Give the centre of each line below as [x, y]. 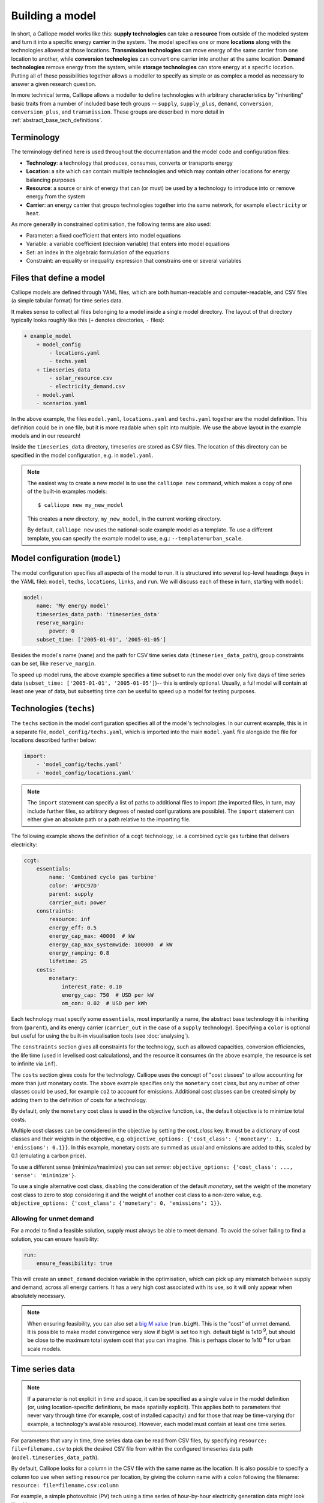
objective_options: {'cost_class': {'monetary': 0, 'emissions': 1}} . [116, 1203]
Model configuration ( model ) [66, 558]
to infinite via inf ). [34, 1064]
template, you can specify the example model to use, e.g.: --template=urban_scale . [135, 538]
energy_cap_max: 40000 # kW [92, 936]
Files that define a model [58, 277]
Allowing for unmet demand [52, 1219]
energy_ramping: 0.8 [79, 953]
